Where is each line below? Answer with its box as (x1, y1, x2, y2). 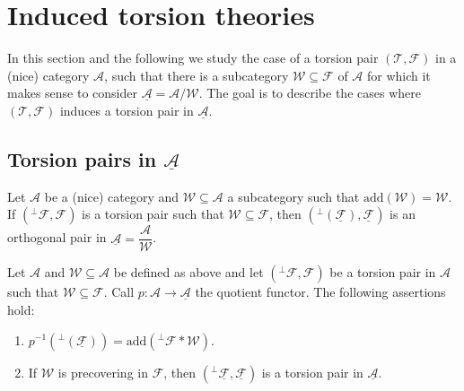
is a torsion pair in (261, 362, 363, 381)
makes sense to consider (7, 83, 137, 102)
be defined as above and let (113, 263, 264, 282)
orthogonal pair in (7, 228, 107, 247)
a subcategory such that (227, 187, 360, 205)
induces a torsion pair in (59, 100, 194, 119)
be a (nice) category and (44, 187, 179, 205)
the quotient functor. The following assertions (195, 282, 446, 301)
